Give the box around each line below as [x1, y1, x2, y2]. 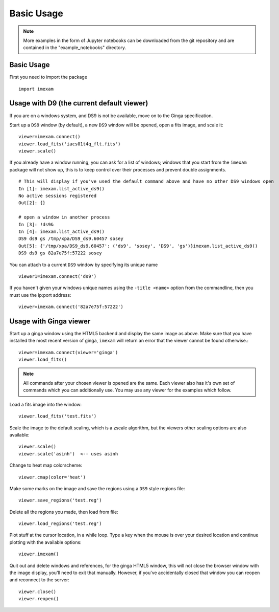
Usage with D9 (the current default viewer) [9, 99, 148, 107]
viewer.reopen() [18, 596, 59, 602]
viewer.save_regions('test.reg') [18, 497, 102, 504]
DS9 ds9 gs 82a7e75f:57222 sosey [18, 250, 102, 256]
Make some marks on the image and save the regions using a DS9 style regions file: [9, 485, 185, 491]
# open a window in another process [18, 214, 110, 220]
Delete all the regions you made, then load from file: [9, 509, 118, 515]
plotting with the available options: [9, 539, 82, 545]
